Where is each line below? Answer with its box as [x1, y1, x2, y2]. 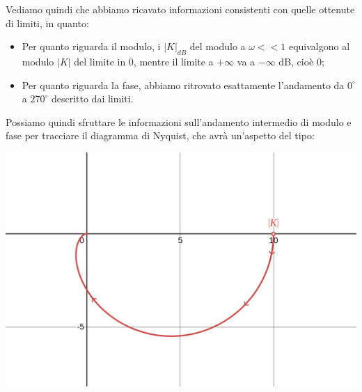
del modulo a [189, 39, 246, 54]
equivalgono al [288, 39, 350, 54]
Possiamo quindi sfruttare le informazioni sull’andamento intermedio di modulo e [6, 114, 352, 129]
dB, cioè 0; [278, 54, 324, 68]
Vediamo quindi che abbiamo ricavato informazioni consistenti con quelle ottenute [6, 2, 355, 16]
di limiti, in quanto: [6, 15, 89, 30]
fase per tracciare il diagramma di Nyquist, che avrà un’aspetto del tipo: [6, 128, 315, 143]
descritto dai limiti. [51, 91, 134, 106]
